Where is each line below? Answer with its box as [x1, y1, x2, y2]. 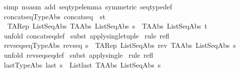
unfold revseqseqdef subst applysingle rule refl [3, 49, 153, 60]
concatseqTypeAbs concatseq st [3, 11, 105, 21]
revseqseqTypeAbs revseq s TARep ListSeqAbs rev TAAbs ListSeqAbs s [3, 40, 236, 50]
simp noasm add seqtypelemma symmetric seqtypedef [3, 1, 172, 11]
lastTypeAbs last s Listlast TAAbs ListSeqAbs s [3, 59, 161, 70]
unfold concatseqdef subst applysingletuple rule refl [3, 30, 170, 40]
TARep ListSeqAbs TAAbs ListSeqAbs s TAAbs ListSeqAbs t [7, 21, 207, 31]
